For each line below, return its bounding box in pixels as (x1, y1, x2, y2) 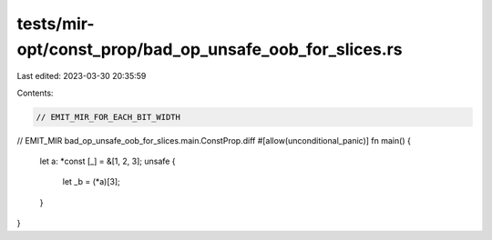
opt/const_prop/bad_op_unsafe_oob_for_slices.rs (16, 39, 403, 59)
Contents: (16, 87, 54, 98)
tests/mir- (16, 14, 95, 34)
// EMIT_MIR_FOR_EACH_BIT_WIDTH (36, 112, 181, 122)
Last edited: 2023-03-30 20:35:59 (16, 71, 147, 82)
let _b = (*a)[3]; (62, 176, 120, 187)
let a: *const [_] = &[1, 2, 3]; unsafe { (39, 155, 177, 167)
